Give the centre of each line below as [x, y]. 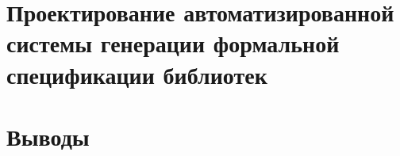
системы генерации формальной [173, 43]
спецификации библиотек [137, 74]
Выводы [48, 136]
